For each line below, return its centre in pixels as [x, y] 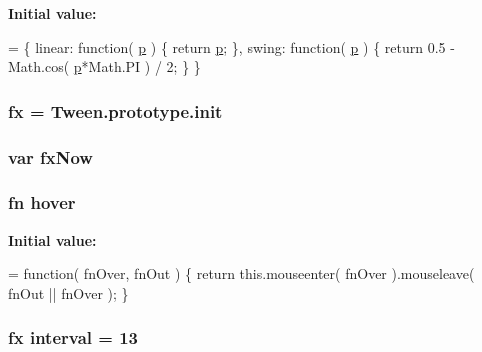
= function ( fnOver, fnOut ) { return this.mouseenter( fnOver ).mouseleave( [241, 273]
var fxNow [50, 156]
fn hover [42, 202]
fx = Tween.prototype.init [115, 110]
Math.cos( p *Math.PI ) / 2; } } [104, 66]
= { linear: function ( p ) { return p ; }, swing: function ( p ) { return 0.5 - [231, 46]
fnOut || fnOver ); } [68, 292]
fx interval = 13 [73, 337]
